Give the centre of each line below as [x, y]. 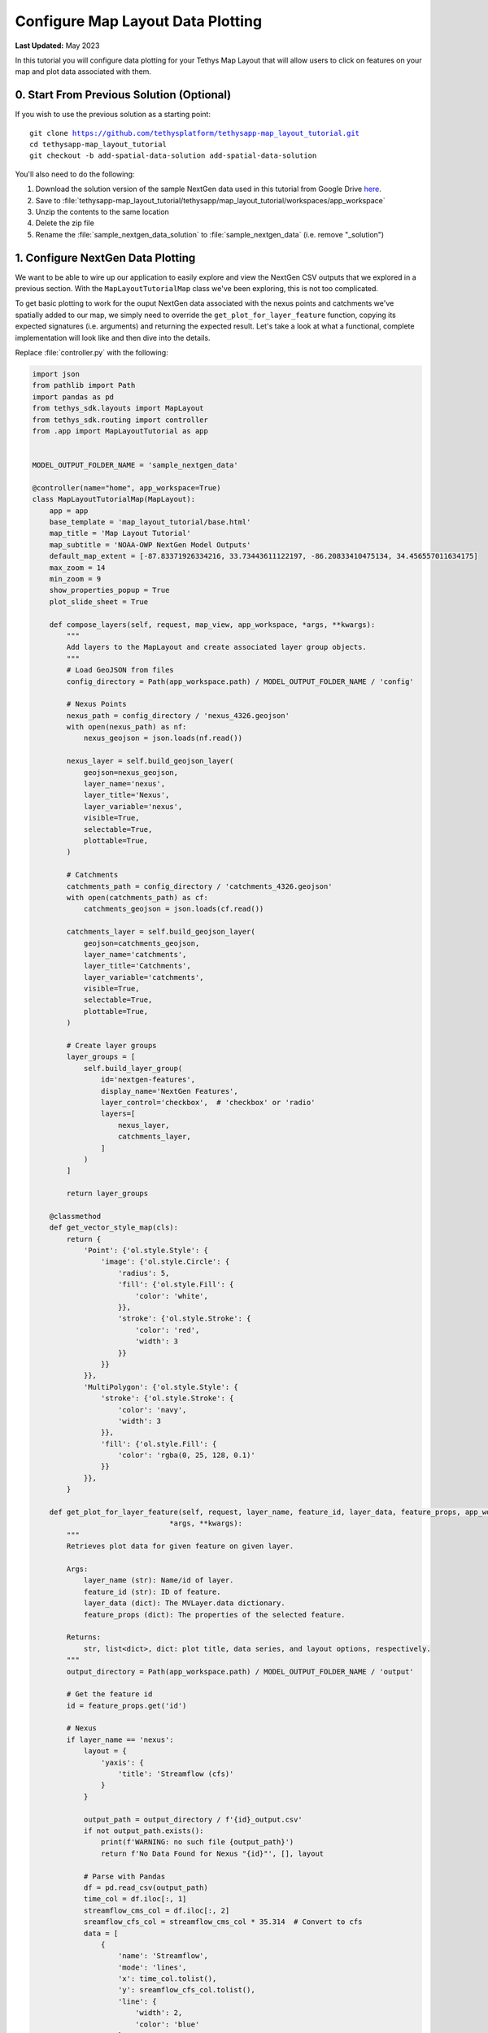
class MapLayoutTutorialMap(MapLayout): [113, 499]
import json [56, 374]
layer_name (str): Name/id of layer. [159, 1580]
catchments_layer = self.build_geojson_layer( [161, 932]
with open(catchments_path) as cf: [137, 897]
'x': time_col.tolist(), [168, 1979]
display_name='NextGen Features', [170, 1091]
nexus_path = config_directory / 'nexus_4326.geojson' [178, 715]
